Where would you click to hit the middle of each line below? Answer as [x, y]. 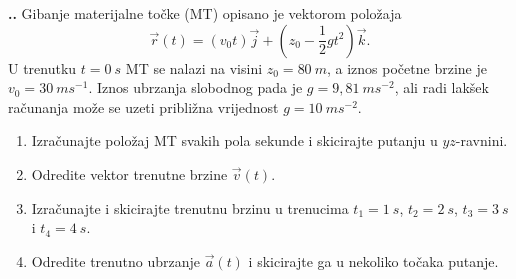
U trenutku [42, 67]
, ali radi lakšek [441, 87]
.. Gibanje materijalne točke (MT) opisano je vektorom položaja [205, 13]
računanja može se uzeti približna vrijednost [143, 106]
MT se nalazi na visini [194, 67]
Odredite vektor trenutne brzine [129, 173]
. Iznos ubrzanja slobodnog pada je [195, 87]
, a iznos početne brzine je [407, 67]
